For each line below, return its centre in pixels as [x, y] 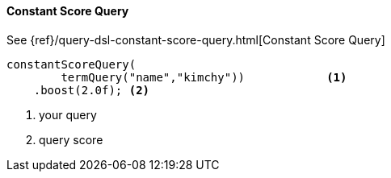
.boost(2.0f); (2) [92, 90]
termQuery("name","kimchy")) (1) [204, 77]
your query [68, 114]
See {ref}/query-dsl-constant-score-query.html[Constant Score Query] [196, 39]
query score [71, 139]
